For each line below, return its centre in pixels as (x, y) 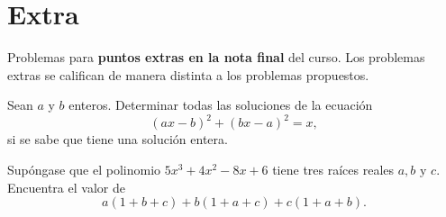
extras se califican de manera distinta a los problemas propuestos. (188, 74)
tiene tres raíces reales (333, 169)
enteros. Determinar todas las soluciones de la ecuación (221, 105)
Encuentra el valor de (66, 187)
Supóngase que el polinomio (84, 169)
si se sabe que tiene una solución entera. (118, 139)
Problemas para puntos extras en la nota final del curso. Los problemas (216, 57)
